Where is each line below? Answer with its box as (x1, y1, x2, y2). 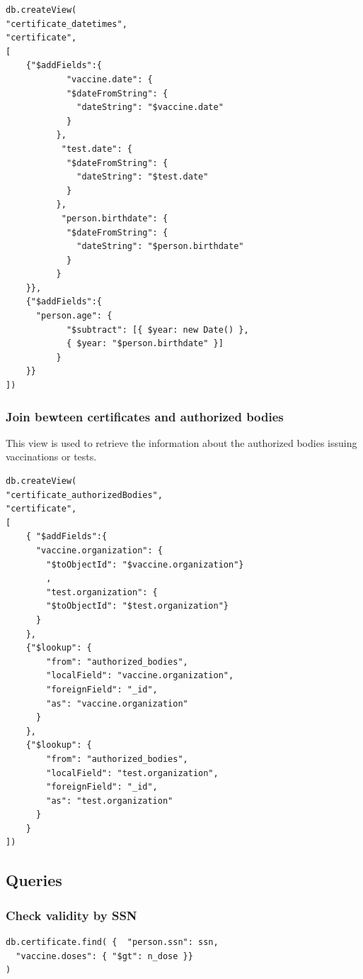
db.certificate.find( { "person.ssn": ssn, (6, 937, 219, 948)
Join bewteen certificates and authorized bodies (6, 407, 284, 425)
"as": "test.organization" (46, 795, 173, 806)
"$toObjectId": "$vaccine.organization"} (46, 559, 244, 570)
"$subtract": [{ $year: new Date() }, (66, 324, 249, 335)
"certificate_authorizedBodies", (6, 489, 163, 500)
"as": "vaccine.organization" (46, 698, 188, 709)
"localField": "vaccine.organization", (46, 670, 234, 681)
